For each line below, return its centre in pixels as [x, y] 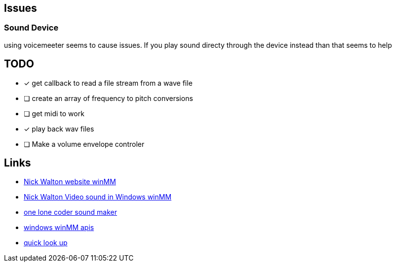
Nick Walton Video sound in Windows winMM [98, 197]
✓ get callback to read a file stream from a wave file [108, 83]
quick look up [46, 243]
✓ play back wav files [59, 129]
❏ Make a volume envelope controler [84, 144]
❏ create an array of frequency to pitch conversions [108, 98]
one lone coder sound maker [71, 212]
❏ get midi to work [54, 113]
